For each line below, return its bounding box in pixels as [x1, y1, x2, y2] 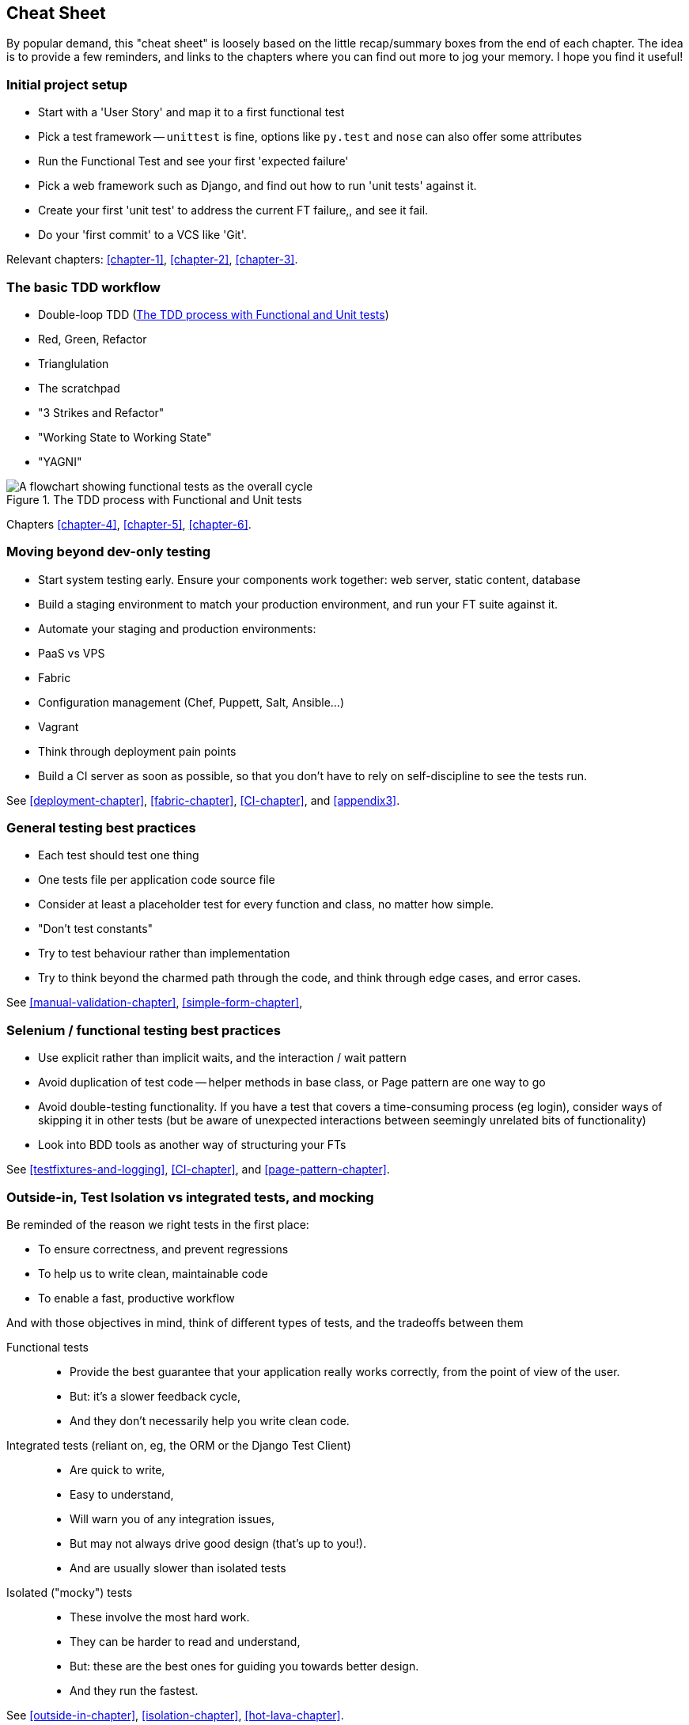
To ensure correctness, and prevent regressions [38, 1242, 289, 1256]
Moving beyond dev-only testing [6, 544, 211, 560]
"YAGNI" [38, 454, 82, 468]
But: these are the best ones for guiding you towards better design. [70, 1659, 419, 1673]
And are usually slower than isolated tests [70, 1560, 286, 1575]
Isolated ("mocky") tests [6, 1585, 133, 1599]
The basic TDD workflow [6, 279, 161, 295]
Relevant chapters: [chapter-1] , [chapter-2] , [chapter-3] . [6, 252, 298, 267]
